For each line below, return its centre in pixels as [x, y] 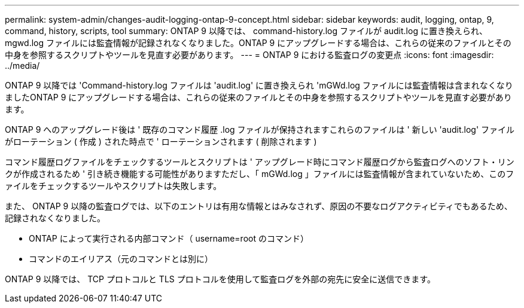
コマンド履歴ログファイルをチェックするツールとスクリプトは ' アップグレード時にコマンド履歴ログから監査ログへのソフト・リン [260, 162]
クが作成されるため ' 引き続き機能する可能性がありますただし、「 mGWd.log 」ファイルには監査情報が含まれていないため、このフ [260, 174]
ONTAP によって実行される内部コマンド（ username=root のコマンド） [169, 238]
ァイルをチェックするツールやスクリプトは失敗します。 [113, 186]
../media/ [22, 65]
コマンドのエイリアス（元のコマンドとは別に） [121, 259]
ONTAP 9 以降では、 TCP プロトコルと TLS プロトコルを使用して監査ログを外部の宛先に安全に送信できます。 [220, 279]
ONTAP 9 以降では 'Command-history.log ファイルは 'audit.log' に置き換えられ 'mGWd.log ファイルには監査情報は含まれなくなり [259, 85]
